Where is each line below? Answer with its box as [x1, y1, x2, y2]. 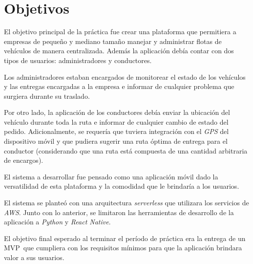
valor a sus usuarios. [4, 252, 64, 262]
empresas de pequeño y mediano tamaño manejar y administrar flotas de [4, 36, 222, 46]
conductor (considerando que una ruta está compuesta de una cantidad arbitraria [4, 145, 248, 155]
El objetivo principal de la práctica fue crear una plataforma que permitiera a [4, 26, 236, 37]
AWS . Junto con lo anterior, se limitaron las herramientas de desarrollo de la [4, 207, 234, 217]
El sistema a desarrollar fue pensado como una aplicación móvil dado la [4, 171, 218, 181]
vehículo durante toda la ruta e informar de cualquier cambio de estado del [4, 116, 229, 127]
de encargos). [4, 155, 43, 165]
